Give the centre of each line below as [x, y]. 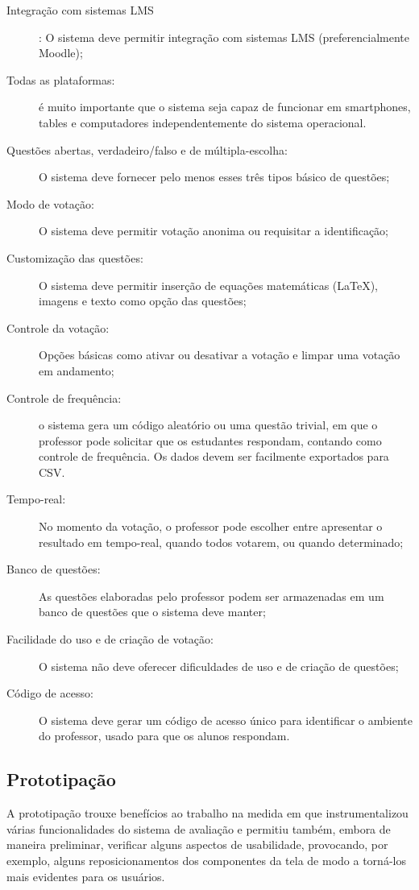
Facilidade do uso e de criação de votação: [110, 639]
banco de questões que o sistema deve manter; [152, 612]
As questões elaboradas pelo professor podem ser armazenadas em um [212, 596]
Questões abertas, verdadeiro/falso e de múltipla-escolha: [147, 149]
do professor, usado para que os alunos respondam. [164, 736]
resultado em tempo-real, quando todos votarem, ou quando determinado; [221, 542]
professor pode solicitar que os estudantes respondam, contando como [210, 440]
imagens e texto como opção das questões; [143, 301]
